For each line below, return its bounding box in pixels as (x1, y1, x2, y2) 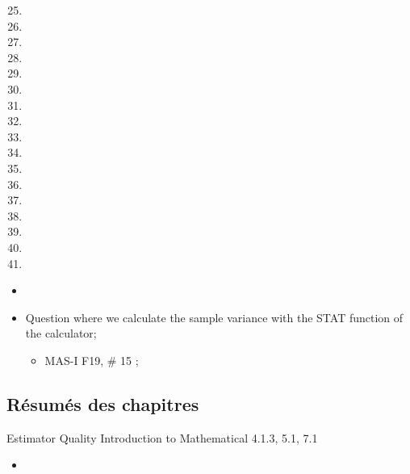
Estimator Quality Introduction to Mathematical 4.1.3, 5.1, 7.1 (6, 429, 318, 446)
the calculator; (25, 325, 97, 342)
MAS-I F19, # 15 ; (44, 351, 139, 368)
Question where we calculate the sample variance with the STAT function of (25, 308, 404, 325)
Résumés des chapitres (6, 391, 199, 416)
